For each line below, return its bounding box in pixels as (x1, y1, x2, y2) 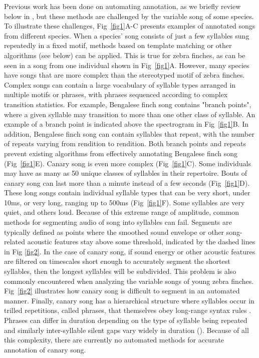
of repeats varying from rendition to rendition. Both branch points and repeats (4, 138, 246, 149)
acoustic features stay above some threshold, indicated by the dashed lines (27, 236, 255, 247)
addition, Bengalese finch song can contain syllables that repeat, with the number (4, 128, 254, 139)
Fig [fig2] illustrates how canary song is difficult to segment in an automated (4, 285, 240, 296)
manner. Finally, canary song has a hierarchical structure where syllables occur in (4, 295, 254, 305)
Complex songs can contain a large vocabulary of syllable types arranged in (4, 79, 236, 90)
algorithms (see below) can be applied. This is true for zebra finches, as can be (4, 50, 245, 60)
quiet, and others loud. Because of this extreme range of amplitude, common (4, 207, 239, 217)
